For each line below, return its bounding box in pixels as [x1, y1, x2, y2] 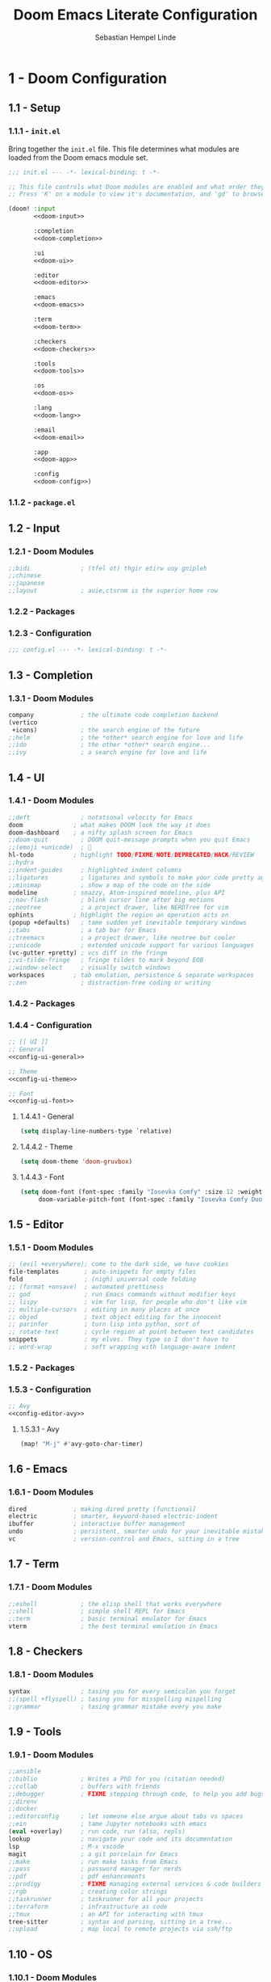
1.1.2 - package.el [8, 496, 76, 508]
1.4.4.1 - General [19, 1111, 74, 1121]
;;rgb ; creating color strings [8, 1887, 168, 1896]
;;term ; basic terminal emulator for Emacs [8, 1615, 207, 1623]
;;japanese [8, 580, 45, 588]
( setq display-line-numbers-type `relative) [19, 1128, 173, 1136]
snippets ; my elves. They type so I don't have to [8, 1335, 229, 1343]
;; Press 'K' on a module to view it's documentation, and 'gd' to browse [8, 190, 265, 199]
